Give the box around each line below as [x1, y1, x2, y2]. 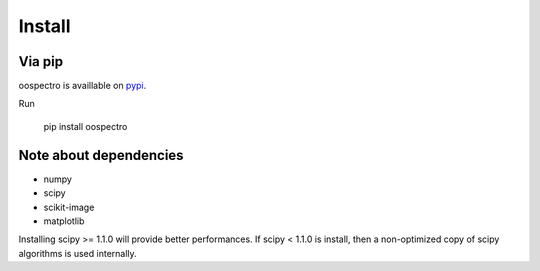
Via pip [18, 53, 64, 70]
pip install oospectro [43, 120, 128, 132]
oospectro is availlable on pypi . [18, 80, 147, 92]
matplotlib [43, 215, 85, 227]
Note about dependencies [18, 146, 184, 164]
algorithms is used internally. [18, 247, 137, 259]
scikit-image [43, 201, 95, 213]
